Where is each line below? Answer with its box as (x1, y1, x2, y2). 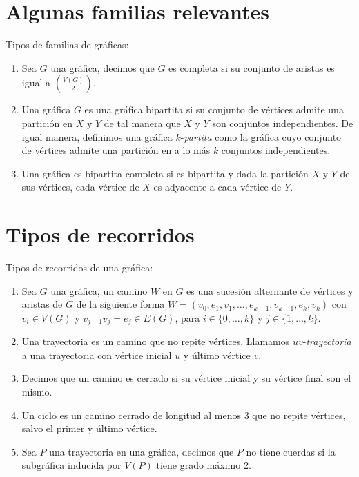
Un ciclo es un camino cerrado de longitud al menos (21, 407, 241, 422)
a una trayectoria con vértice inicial (21, 347, 172, 362)
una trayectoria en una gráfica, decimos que (49, 444, 234, 458)
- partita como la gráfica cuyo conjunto (180, 129, 342, 144)
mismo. (21, 384, 52, 399)
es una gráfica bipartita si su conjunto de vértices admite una (84, 102, 344, 117)
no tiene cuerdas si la (246, 444, 336, 458)
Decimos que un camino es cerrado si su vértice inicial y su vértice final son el (21, 371, 351, 385)
